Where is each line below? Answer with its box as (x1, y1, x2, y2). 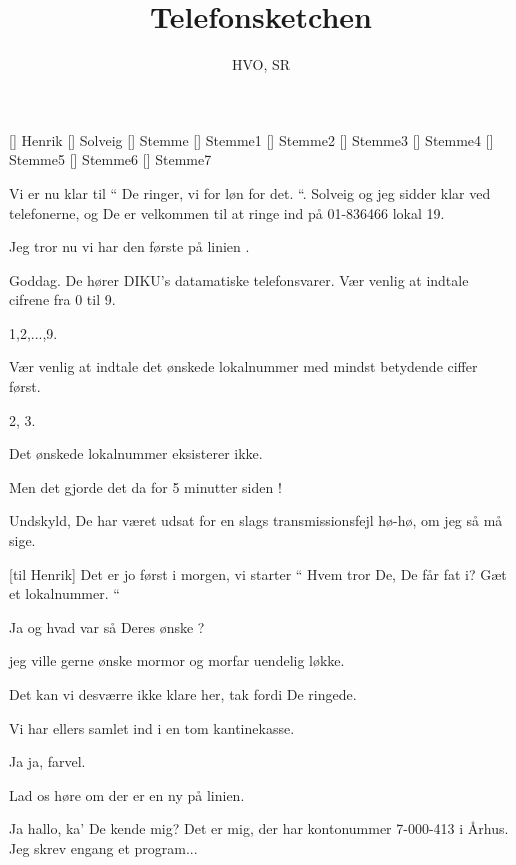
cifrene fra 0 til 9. (9, 289, 116, 310)
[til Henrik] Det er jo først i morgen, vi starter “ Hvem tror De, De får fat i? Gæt (9, 563, 507, 584)
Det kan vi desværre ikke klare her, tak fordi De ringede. (9, 684, 357, 704)
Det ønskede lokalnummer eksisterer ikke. (9, 443, 263, 464)
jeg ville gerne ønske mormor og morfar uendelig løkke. (9, 650, 345, 671)
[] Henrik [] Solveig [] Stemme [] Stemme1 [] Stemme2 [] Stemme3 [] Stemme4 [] (9, 129, 494, 150)
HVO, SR (231, 54, 291, 75)
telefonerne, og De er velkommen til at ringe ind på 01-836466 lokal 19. (9, 202, 445, 223)
